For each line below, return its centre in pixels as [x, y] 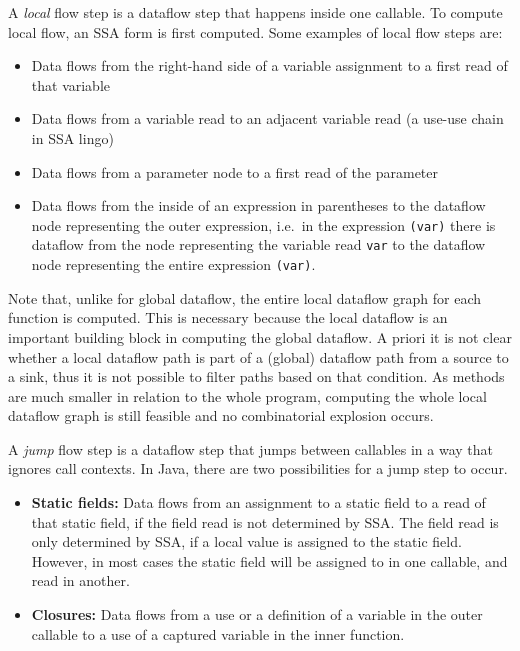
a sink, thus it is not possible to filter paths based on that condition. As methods [256, 376]
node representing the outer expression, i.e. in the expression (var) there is [263, 224]
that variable [71, 84]
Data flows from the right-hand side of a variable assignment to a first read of [269, 65]
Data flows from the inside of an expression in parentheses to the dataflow [258, 205]
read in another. [80, 580]
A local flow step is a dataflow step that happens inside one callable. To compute [255, 12]
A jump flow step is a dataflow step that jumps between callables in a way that [250, 448]
